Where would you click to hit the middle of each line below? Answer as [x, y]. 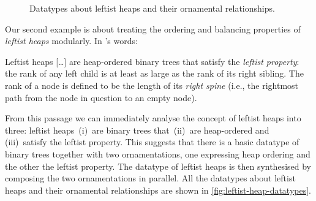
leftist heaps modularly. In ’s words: [71, 41]
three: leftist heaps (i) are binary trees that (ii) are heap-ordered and [137, 130]
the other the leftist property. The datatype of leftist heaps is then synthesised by [158, 166]
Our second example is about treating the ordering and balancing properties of [153, 28]
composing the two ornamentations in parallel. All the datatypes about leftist [150, 178]
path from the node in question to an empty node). [101, 97]
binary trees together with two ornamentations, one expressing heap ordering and [158, 154]
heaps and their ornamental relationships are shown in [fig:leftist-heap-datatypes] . [158, 190]
